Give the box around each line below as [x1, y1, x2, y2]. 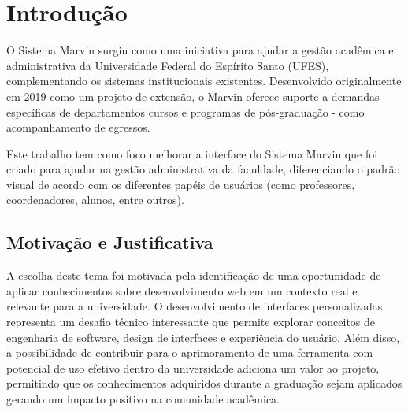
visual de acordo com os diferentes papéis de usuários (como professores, [6, 176, 355, 192]
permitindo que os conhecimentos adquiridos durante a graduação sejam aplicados [6, 375, 402, 392]
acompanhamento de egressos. [6, 119, 150, 135]
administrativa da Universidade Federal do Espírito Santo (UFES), [6, 57, 329, 73]
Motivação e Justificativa [6, 230, 213, 254]
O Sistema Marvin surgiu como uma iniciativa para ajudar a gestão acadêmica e [6, 42, 394, 58]
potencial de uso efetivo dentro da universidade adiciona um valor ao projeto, [6, 359, 380, 376]
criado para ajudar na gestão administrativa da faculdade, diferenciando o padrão [6, 161, 400, 177]
